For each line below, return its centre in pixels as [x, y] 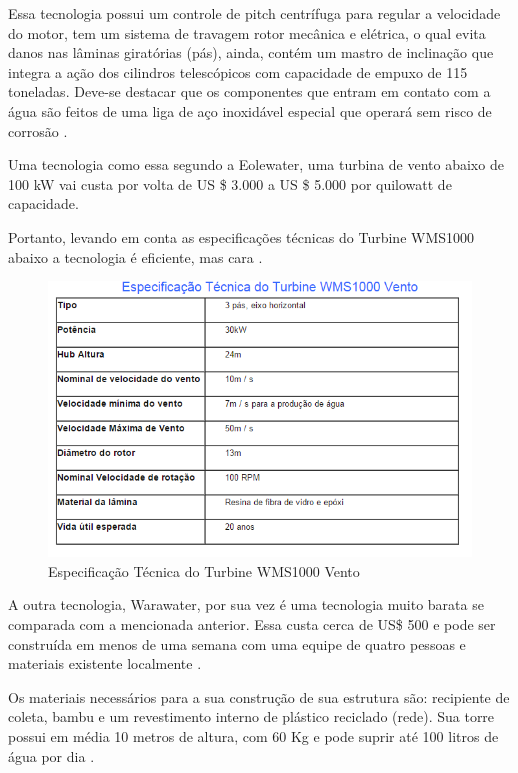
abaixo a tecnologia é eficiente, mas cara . [135, 256]
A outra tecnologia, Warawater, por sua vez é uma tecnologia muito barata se [246, 604]
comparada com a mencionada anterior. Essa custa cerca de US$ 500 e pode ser [252, 624]
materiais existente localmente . [105, 663]
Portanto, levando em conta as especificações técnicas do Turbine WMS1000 [241, 236]
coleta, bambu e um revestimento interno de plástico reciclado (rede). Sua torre [251, 716]
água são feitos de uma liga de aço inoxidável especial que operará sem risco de [250, 110]
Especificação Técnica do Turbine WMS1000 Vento [204, 570]
